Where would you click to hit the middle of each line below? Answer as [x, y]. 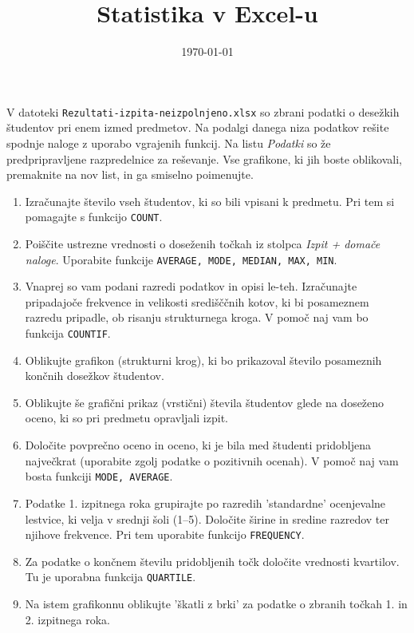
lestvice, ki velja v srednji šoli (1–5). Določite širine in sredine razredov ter [207, 518]
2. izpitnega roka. [68, 619]
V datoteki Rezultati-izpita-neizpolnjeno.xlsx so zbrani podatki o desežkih [203, 111]
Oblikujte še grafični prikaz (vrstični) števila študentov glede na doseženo [205, 402]
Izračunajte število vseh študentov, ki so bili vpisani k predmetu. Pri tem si [210, 201]
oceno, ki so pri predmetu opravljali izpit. [126, 418]
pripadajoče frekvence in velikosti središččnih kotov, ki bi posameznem [197, 301]
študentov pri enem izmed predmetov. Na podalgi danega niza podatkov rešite [198, 127]
